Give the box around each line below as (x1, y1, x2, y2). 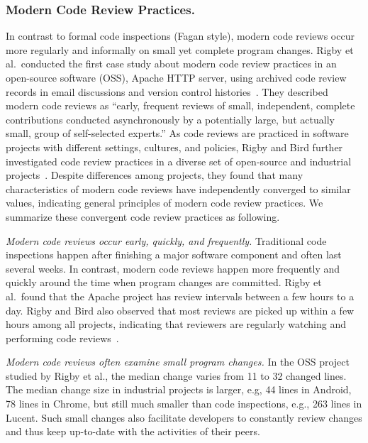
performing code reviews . (6, 330, 119, 345)
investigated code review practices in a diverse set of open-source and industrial (6, 153, 352, 168)
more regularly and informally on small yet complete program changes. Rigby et (6, 42, 354, 57)
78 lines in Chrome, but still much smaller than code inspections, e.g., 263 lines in (6, 396, 362, 411)
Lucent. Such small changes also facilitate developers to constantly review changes (6, 410, 362, 425)
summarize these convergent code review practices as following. (6, 209, 280, 224)
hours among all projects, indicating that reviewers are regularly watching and (6, 317, 347, 332)
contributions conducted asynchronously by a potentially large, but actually (6, 111, 335, 126)
